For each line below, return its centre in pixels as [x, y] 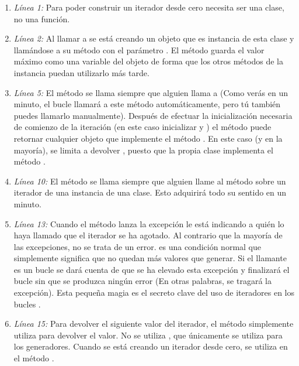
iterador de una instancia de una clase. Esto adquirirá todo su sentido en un [150, 192]
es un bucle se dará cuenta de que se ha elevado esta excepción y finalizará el [152, 269]
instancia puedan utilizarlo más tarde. [81, 72]
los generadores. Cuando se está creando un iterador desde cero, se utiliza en [151, 346]
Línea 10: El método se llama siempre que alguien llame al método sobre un [150, 181]
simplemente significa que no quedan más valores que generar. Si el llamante [150, 258]
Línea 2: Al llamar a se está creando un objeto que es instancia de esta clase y [154, 38]
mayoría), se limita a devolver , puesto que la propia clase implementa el [143, 150]
